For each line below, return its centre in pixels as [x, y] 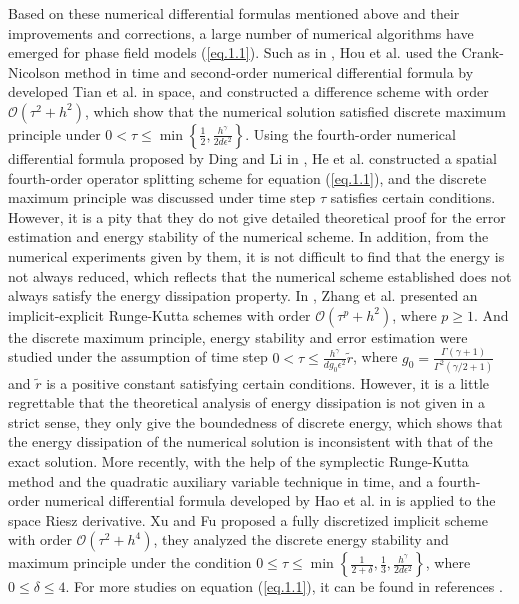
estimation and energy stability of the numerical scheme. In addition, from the [248, 236]
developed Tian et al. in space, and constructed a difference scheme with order [248, 91]
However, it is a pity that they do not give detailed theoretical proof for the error [257, 216]
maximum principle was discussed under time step [162, 197]
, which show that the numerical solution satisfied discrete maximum [295, 110]
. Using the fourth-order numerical [350, 133]
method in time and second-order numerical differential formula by [269, 71]
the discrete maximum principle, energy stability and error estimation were [238, 336]
